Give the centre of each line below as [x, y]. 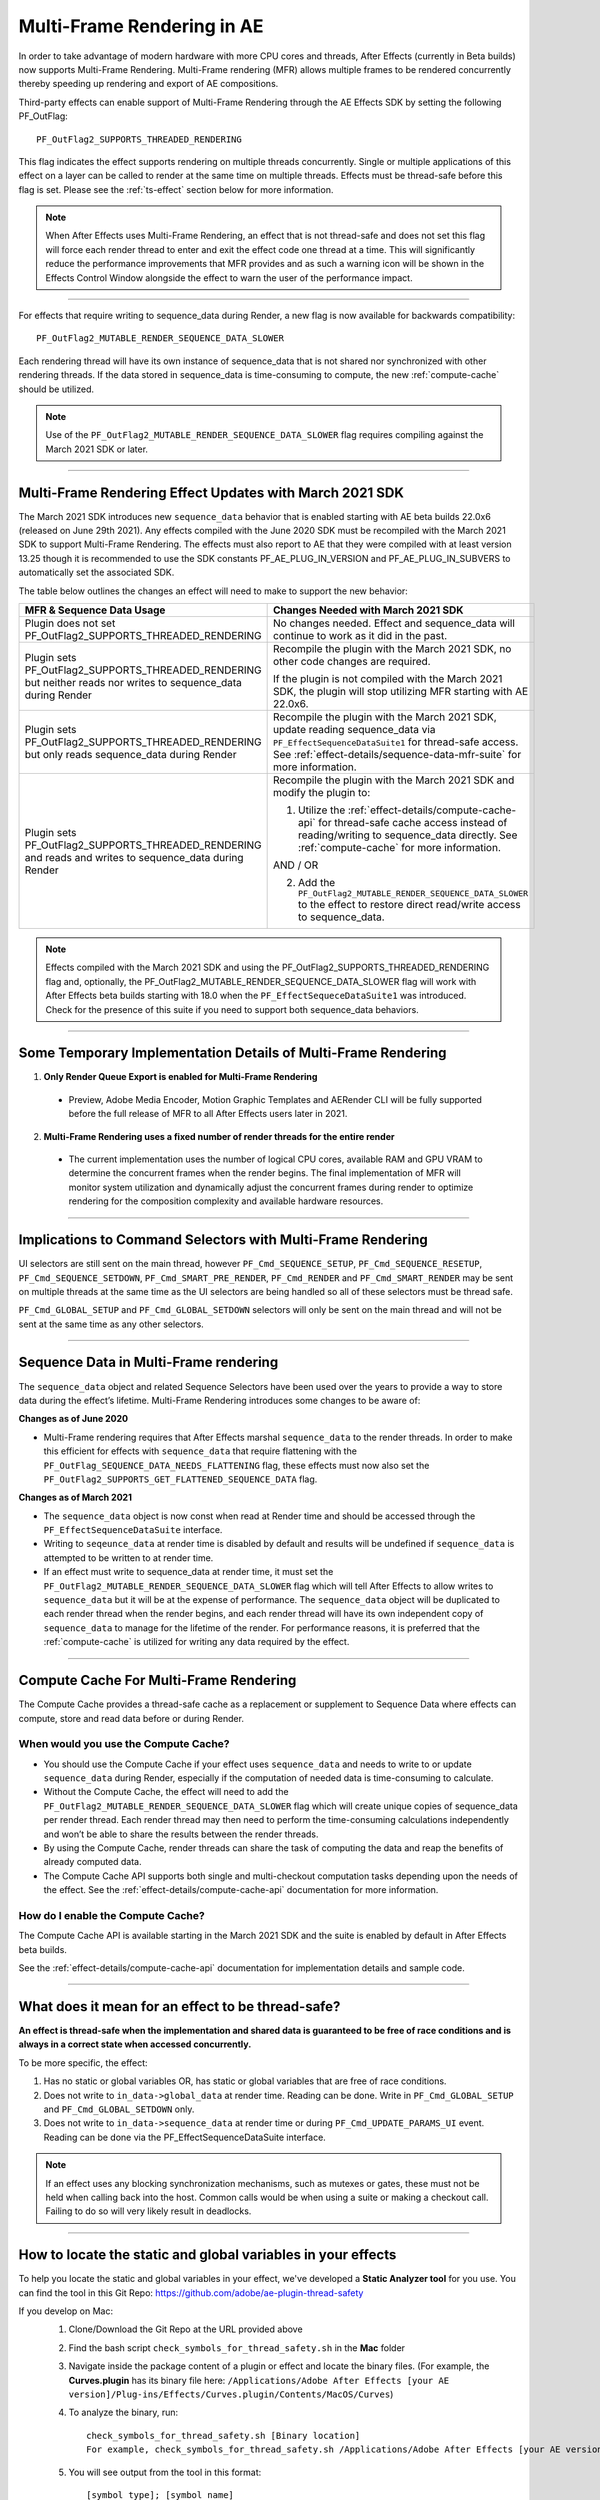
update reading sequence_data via [354, 729]
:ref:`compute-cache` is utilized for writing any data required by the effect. [196, 1642]
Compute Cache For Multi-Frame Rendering [157, 1680]
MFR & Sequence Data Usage [95, 610]
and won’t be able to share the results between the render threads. [181, 1834]
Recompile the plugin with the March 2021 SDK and [394, 780]
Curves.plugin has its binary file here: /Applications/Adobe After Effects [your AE [259, 2380]
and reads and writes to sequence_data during [134, 857]
